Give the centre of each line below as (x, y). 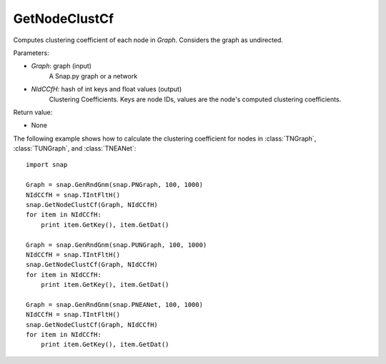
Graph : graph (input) (61, 66)
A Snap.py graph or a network (93, 76)
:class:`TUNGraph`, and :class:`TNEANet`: (75, 148)
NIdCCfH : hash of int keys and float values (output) (107, 89)
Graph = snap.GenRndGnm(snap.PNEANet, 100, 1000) (115, 304)
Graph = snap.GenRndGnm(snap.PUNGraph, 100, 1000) (117, 245)
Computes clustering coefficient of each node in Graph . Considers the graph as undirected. (148, 40)
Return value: (33, 112)
